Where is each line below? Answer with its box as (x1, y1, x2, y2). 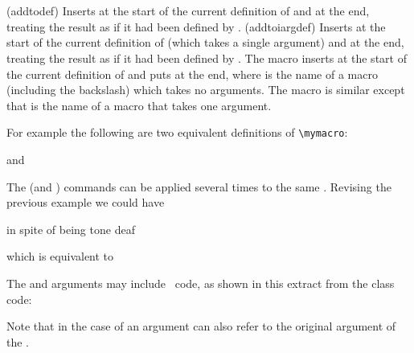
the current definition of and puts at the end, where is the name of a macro (6, 65, 378, 82)
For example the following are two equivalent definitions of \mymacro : (6, 124, 348, 141)
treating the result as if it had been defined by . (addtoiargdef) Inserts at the (6, 18, 386, 35)
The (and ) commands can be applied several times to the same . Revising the (6, 178, 391, 195)
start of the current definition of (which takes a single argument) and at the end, (6, 34, 404, 51)
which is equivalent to (6, 248, 114, 265)
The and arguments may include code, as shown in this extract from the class (6, 274, 395, 291)
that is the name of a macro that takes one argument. (6, 96, 272, 113)
